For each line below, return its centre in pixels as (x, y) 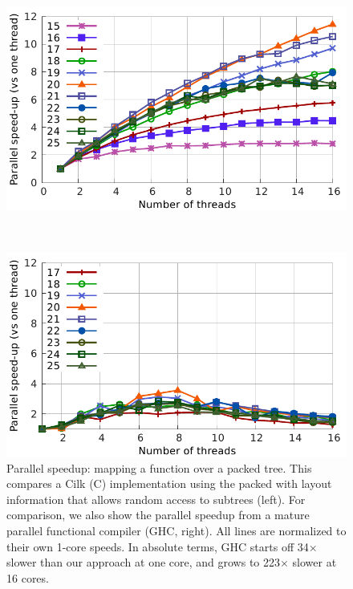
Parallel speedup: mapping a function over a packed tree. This (159, 467)
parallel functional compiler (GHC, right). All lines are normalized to (176, 530)
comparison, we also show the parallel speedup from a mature (158, 515)
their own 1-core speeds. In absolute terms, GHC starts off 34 (158, 546)
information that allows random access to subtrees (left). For (156, 499)
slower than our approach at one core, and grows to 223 (143, 562)
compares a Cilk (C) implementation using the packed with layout (169, 483)
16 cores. (28, 577)
